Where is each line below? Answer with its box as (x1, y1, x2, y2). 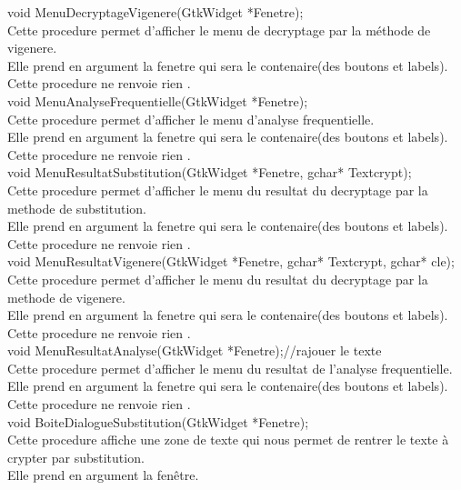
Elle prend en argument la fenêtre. (7, 465, 199, 485)
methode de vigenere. (7, 287, 125, 306)
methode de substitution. (7, 198, 147, 217)
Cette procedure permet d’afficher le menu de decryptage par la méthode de (7, 20, 431, 39)
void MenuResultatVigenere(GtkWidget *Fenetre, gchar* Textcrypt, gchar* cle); (7, 252, 455, 271)
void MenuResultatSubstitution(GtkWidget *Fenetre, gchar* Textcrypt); (7, 163, 412, 182)
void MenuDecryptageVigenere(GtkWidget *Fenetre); (7, 3, 304, 21)
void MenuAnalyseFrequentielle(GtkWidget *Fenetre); (7, 91, 308, 110)
